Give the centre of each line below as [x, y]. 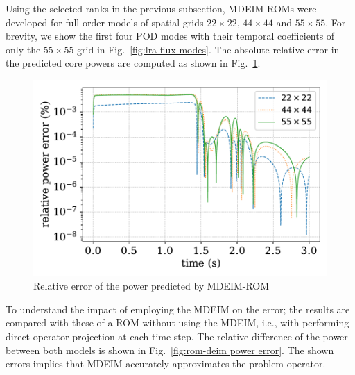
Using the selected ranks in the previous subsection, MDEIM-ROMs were [161, 8]
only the [23, 49]
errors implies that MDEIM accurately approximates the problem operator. [166, 364]
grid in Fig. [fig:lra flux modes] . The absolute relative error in [208, 49]
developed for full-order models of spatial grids [105, 22]
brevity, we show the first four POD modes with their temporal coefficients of [170, 36]
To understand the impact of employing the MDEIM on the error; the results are [178, 309]
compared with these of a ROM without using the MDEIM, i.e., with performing [177, 323]
